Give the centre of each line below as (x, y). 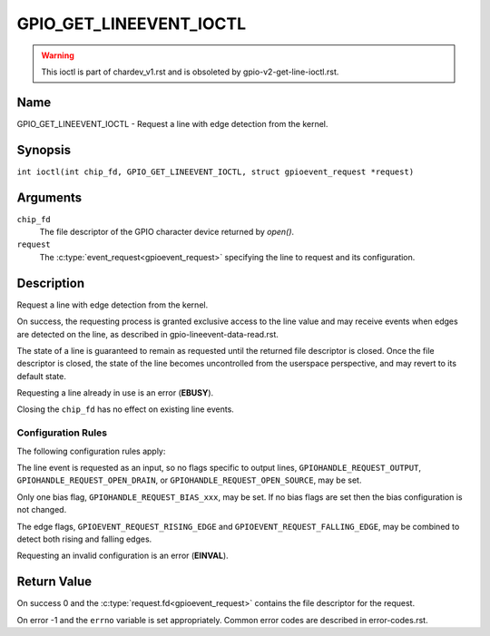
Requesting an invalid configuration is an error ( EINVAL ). (122, 556)
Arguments (49, 197)
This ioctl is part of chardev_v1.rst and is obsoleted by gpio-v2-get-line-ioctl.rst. (190, 72)
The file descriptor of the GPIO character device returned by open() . (167, 232)
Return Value (54, 582)
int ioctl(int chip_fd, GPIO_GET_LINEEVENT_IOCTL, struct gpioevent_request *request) (216, 171)
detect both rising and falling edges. (84, 539)
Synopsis (44, 150)
